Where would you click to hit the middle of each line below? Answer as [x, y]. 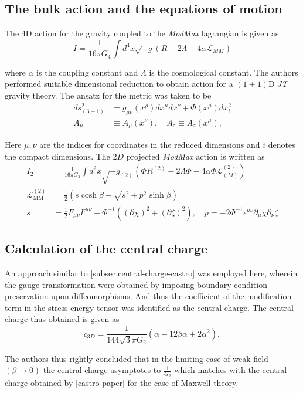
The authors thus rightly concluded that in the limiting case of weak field [137, 358]
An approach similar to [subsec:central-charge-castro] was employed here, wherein [151, 273]
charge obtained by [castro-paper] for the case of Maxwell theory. [122, 383]
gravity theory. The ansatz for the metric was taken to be [108, 95]
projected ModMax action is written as [195, 156]
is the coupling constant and [87, 72]
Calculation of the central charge [106, 248]
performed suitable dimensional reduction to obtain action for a [119, 84]
